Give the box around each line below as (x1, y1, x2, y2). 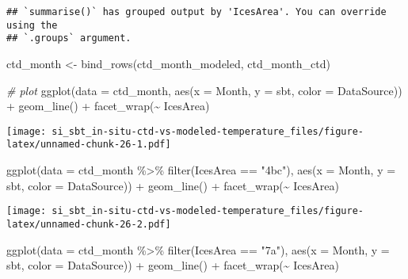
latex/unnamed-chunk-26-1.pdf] (6, 139, 171, 151)
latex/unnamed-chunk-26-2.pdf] (6, 218, 171, 230)
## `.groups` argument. (6, 32, 132, 44)
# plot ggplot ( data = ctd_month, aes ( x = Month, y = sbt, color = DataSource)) (6, 82, 402, 98)
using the (6, 19, 58, 31)
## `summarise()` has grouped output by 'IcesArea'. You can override (6, 6, 387, 17)
